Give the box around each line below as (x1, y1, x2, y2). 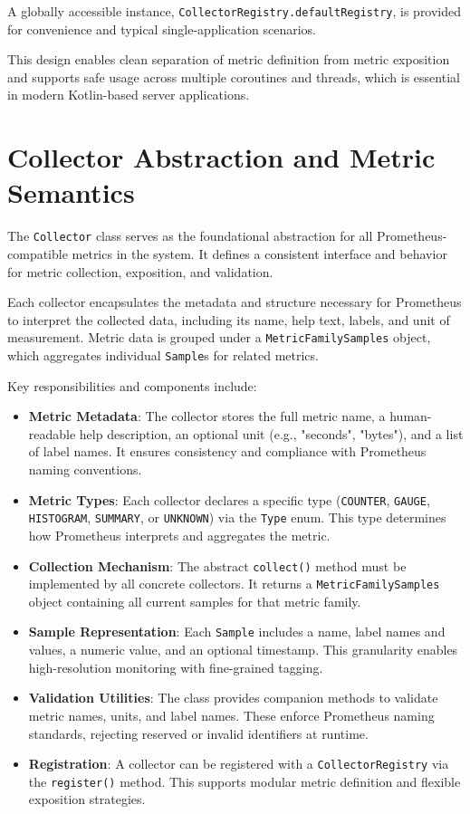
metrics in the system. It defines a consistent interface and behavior (72, 244, 447, 263)
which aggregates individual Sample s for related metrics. (7, 346, 319, 365)
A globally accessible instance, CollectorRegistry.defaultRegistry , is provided (7, 2, 462, 20)
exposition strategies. (28, 790, 146, 809)
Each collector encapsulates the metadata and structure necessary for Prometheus (7, 292, 462, 311)
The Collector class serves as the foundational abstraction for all (7, 226, 373, 245)
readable (28, 424, 76, 443)
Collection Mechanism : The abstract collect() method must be (28, 556, 407, 575)
